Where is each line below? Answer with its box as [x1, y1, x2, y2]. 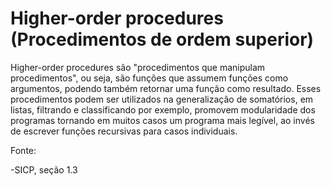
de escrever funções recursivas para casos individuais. [10, 125, 238, 137]
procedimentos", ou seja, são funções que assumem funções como [10, 72, 289, 84]
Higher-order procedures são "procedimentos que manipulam [10, 61, 266, 73]
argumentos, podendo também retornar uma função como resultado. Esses [10, 82, 322, 94]
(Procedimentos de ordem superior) [10, 28, 315, 51]
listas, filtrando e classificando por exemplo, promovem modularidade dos [10, 103, 316, 116]
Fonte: [10, 144, 37, 156]
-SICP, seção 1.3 [10, 163, 78, 176]
